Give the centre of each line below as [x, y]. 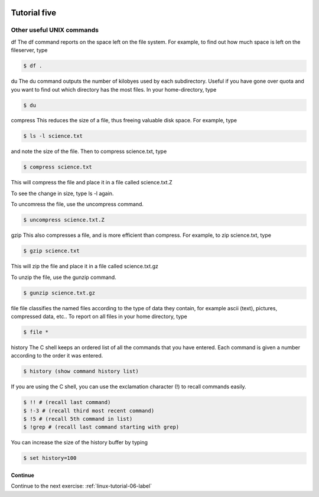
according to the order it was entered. [57, 356]
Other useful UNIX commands [55, 30]
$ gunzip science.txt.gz [59, 293]
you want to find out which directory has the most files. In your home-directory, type [114, 89]
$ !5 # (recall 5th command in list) [78, 419]
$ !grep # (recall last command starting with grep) [101, 427]
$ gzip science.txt [51, 251]
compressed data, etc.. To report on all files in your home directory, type [99, 316]
